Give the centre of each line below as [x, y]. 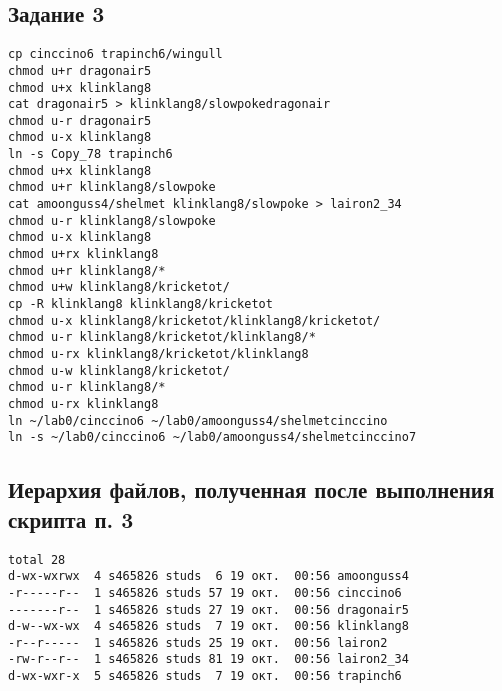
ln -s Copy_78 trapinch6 [90, 154]
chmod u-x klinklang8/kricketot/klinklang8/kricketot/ [194, 320]
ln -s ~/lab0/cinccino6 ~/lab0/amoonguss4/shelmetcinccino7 [212, 437]
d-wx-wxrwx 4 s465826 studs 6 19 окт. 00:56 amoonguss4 [208, 576]
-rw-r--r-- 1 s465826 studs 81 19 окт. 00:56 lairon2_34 [208, 659]
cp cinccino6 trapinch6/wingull [115, 54]
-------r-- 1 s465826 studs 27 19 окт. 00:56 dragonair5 [208, 609]
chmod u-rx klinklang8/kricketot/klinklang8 [158, 354]
